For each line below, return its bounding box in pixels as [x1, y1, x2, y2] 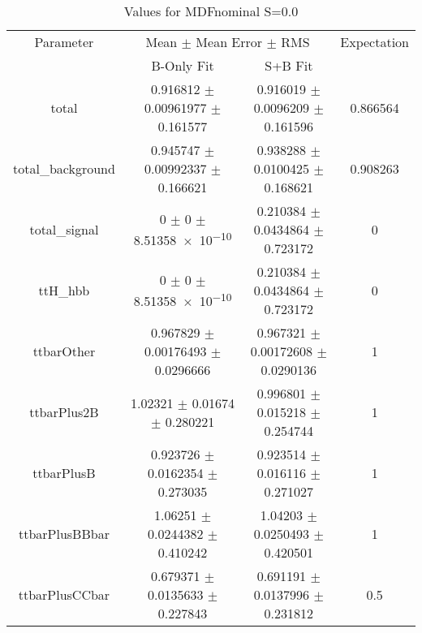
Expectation [340, 32, 409, 51]
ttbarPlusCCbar [18, 585, 110, 604]
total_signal [29, 220, 99, 239]
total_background [13, 159, 115, 178]
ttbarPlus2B [29, 403, 99, 421]
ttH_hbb [38, 281, 90, 299]
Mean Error [196, 32, 263, 51]
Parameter [34, 32, 94, 51]
